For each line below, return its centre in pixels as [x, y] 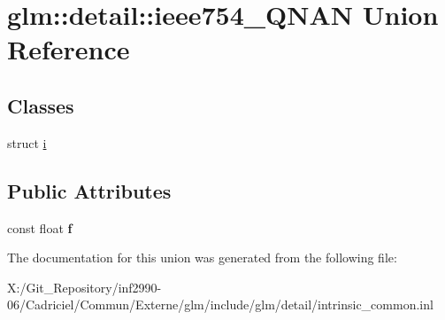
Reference [69, 49]
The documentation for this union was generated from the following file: [202, 258]
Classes [41, 105]
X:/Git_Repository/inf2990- [84, 287]
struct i [27, 142]
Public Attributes [89, 190]
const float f [40, 227]
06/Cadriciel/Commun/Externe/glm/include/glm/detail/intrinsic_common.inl [220, 304]
